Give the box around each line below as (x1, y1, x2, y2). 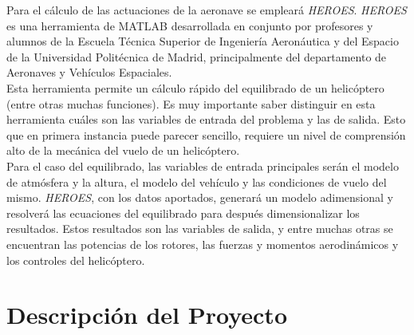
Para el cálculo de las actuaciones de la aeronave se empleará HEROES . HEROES (6, 2, 407, 18)
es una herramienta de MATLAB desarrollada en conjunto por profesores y (6, 17, 373, 33)
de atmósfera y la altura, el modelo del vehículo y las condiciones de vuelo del (6, 173, 387, 190)
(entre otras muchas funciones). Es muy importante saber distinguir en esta (6, 95, 376, 112)
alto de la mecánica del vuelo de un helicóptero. (6, 142, 240, 159)
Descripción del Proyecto (6, 298, 287, 331)
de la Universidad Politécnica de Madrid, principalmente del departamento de (6, 48, 387, 65)
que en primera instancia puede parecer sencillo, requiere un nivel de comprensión (6, 126, 406, 143)
